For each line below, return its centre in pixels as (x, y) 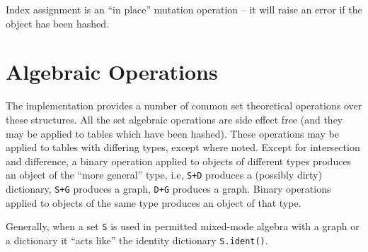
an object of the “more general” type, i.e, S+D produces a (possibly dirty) (164, 175)
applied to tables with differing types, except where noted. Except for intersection (183, 147)
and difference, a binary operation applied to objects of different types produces (179, 161)
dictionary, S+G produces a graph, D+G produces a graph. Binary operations (168, 188)
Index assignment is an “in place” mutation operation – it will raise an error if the (184, 9)
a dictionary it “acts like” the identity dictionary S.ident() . (137, 240)
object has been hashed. (57, 23)
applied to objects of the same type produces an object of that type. (154, 202)
